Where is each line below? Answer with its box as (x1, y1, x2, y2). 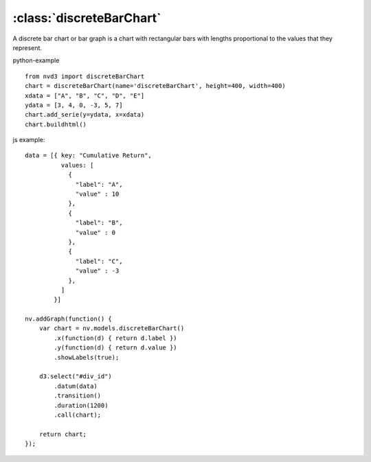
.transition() (54, 392, 102, 400)
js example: (12, 136, 45, 144)
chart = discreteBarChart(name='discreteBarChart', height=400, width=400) (25, 82, 286, 90)
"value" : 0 (76, 229, 116, 236)
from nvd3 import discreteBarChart (25, 72, 145, 80)
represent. (12, 43, 43, 51)
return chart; (38, 430, 87, 438)
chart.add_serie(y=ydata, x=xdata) (25, 111, 145, 119)
